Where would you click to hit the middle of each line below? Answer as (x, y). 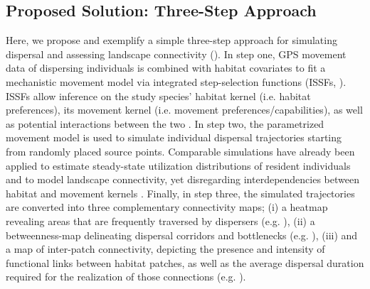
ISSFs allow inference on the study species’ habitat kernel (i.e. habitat (158, 96)
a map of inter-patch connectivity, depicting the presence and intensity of (165, 249)
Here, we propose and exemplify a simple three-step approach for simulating (171, 40)
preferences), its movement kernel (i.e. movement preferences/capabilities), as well (184, 110)
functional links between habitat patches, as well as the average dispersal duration (185, 262)
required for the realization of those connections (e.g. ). (126, 277)
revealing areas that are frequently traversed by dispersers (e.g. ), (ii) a (160, 220)
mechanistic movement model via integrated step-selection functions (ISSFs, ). (176, 81)
